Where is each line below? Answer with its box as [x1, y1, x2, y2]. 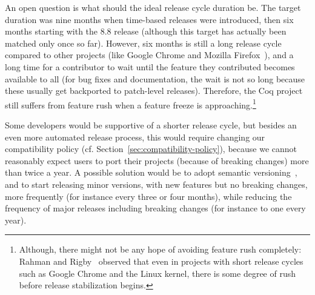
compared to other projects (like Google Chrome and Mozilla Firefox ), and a [5, 48, 294, 61]
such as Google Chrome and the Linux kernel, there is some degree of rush [19, 267, 296, 279]
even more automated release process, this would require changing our [5, 130, 265, 143]
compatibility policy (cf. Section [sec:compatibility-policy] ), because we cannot [5, 142, 297, 155]
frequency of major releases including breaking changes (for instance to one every [5, 202, 306, 214]
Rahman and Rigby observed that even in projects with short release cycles [19, 254, 303, 267]
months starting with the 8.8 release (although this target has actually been [5, 25, 287, 38]
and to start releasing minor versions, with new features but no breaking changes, [5, 177, 308, 190]
